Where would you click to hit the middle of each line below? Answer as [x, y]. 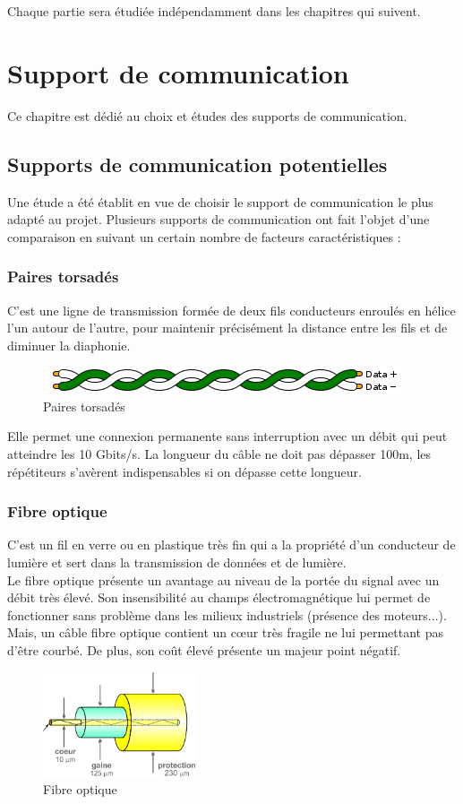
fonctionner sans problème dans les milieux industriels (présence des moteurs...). [227, 614]
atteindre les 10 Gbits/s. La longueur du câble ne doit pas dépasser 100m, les [219, 454]
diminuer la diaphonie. [69, 345]
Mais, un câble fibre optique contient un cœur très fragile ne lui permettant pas [225, 632]
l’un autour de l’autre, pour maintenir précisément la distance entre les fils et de [227, 328]
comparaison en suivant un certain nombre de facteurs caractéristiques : [204, 236]
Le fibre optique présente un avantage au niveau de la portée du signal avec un [223, 579]
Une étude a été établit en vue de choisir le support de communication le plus [220, 201]
